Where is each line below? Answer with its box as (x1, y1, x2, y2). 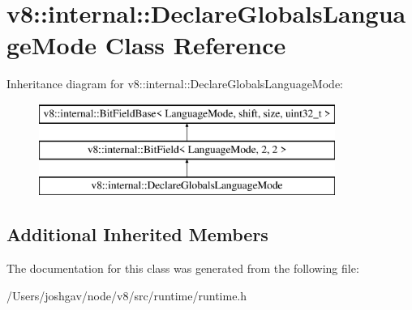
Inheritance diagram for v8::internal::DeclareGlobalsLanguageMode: (6, 75, 343, 92)
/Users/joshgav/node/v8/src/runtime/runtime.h (6, 287, 247, 304)
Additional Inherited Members (6, 222, 268, 247)
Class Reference (105, 28, 286, 62)
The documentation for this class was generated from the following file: (6, 260, 359, 277)
